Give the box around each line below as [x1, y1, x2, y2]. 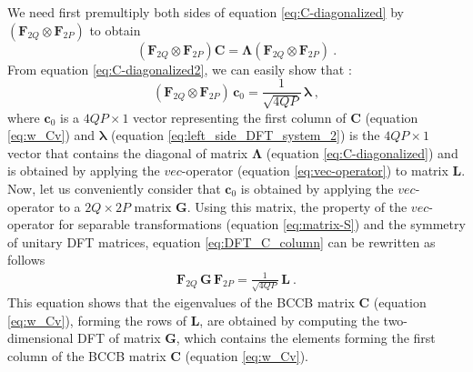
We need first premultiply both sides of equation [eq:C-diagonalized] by [7, 3, 404, 21]
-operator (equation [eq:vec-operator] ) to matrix [181, 161, 448, 180]
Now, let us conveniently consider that [7, 179, 221, 198]
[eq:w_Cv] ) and [7, 126, 96, 145]
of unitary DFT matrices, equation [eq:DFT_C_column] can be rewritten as [7, 232, 436, 251]
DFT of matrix [77, 328, 161, 347]
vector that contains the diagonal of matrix [7, 143, 248, 162]
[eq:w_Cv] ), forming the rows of [7, 310, 186, 329]
